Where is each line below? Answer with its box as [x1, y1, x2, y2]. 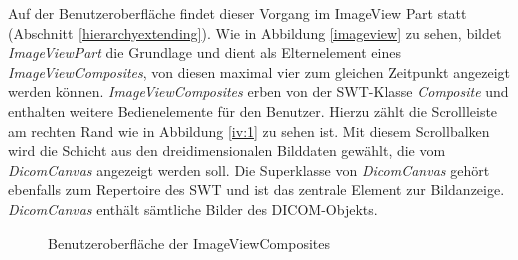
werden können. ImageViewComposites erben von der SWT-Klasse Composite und [8, 81, 509, 102]
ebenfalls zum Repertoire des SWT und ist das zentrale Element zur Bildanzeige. [8, 179, 505, 200]
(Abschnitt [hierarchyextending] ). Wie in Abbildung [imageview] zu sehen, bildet [8, 22, 502, 43]
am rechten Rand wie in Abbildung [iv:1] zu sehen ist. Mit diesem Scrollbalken [8, 120, 490, 141]
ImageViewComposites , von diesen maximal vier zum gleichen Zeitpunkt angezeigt [8, 61, 510, 82]
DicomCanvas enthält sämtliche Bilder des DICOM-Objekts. [8, 198, 378, 219]
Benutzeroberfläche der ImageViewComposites [48, 232, 330, 253]
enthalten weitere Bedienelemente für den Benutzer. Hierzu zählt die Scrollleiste [8, 100, 498, 121]
